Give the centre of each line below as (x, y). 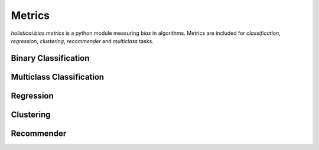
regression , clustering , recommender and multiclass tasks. (82, 41)
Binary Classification (50, 58)
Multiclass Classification (58, 77)
